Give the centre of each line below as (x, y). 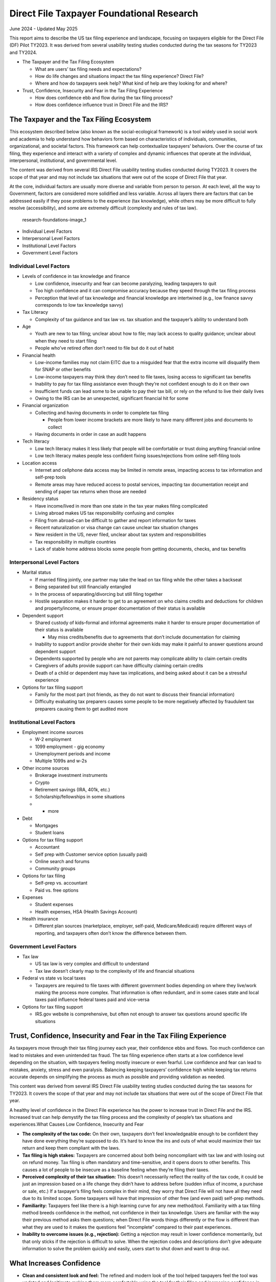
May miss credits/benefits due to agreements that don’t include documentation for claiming (144, 637)
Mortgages (47, 825)
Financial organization (45, 406)
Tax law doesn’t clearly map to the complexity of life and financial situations (115, 971)
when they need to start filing (66, 340)
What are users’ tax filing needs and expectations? (88, 69)
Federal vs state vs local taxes (54, 978)
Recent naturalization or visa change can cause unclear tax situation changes (117, 528)
